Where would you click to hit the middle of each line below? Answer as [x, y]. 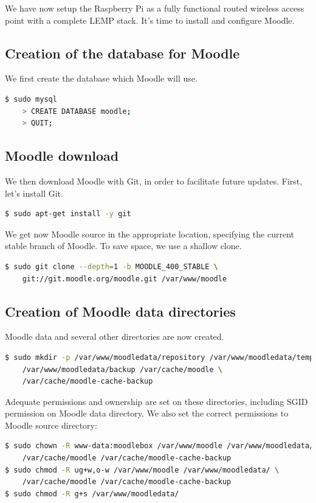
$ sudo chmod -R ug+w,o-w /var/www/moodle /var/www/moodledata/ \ [142, 470]
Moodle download [62, 156]
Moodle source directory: [51, 425]
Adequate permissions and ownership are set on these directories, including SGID [156, 401]
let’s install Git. [34, 193]
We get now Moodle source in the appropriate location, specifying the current [149, 234]
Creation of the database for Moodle [122, 53]
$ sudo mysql [31, 99]
